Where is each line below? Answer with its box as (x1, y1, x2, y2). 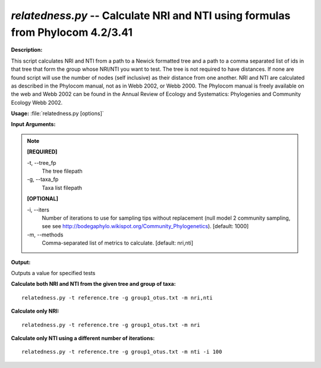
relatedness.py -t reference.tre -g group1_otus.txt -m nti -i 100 (21, 348, 222, 355)
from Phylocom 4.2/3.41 (11, 26, 133, 39)
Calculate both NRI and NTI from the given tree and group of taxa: (11, 280, 176, 288)
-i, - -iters (27, 206, 50, 213)
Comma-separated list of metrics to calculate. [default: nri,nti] (42, 239, 193, 247)
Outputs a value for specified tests (11, 269, 96, 276)
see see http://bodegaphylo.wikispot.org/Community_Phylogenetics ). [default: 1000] (42, 223, 249, 230)
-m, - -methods (27, 231, 64, 238)
